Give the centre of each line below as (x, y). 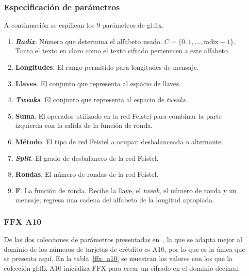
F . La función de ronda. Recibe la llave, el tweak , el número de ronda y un (126, 190)
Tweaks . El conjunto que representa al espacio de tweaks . (101, 100)
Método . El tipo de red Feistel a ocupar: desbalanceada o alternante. (119, 141)
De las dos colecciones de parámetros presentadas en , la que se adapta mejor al (123, 239)
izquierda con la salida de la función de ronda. (84, 125)
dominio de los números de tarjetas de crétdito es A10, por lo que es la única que (124, 249)
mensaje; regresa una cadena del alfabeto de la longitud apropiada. (115, 200)
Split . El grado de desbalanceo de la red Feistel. (87, 158)
